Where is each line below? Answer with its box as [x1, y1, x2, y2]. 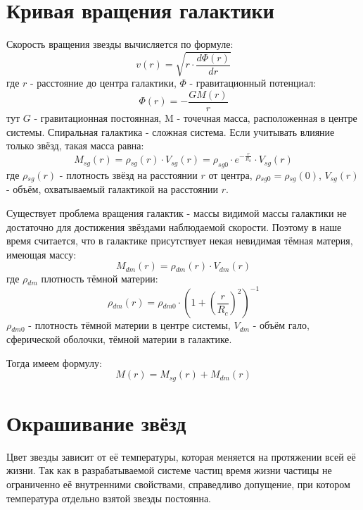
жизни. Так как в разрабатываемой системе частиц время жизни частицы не [6, 463, 332, 478]
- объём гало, [253, 318, 310, 332]
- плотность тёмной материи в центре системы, [28, 318, 231, 332]
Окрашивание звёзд [6, 408, 186, 437]
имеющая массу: [6, 247, 77, 261]
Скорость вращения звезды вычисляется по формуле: [6, 37, 234, 51]
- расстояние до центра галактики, [30, 75, 177, 90]
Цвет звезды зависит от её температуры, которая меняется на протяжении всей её [6, 449, 356, 464]
